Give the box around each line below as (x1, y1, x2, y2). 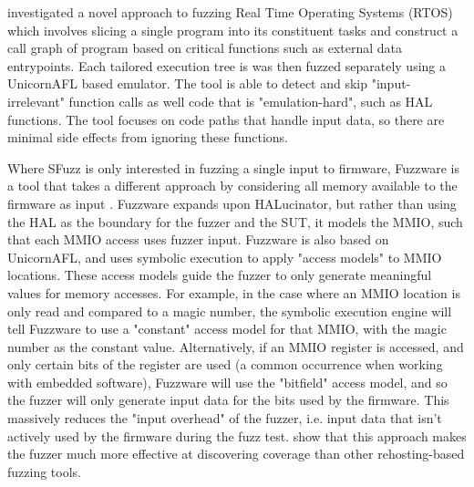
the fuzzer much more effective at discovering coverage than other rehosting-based (7, 444, 465, 463)
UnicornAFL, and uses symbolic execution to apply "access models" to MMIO (7, 247, 442, 266)
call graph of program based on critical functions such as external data (7, 38, 402, 57)
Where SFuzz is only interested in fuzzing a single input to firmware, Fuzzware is (7, 158, 459, 177)
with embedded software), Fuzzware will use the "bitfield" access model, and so (7, 372, 448, 391)
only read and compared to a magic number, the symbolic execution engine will (7, 301, 452, 320)
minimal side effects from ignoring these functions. (7, 128, 288, 147)
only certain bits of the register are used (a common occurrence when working (7, 355, 443, 374)
